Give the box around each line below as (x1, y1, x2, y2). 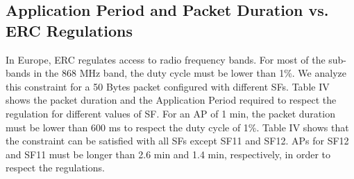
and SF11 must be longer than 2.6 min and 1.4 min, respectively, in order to (6, 147, 330, 161)
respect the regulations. (6, 160, 105, 175)
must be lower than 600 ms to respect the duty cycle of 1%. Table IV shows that (6, 120, 349, 134)
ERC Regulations (6, 19, 133, 41)
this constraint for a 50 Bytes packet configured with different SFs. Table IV (6, 79, 330, 93)
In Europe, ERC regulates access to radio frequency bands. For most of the (6, 52, 326, 66)
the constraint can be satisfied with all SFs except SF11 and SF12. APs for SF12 (6, 133, 349, 148)
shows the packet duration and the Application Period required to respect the (6, 93, 337, 107)
